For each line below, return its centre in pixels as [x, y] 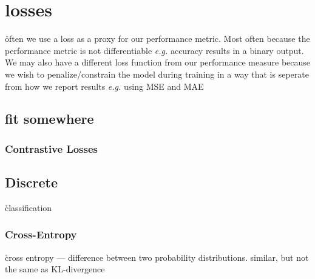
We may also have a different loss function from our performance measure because [158, 62]
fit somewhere [49, 119]
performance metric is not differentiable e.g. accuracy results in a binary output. [154, 50]
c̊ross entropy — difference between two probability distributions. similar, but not [157, 257]
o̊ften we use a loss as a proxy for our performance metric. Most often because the [157, 39]
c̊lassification [29, 207]
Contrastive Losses [52, 148]
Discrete [31, 182]
